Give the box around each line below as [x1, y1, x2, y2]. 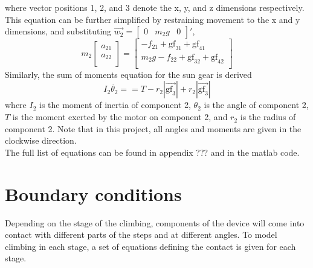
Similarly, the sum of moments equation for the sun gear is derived [5, 68, 252, 80]
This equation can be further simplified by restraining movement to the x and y [5, 13, 300, 25]
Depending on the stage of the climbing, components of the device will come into [5, 216, 305, 229]
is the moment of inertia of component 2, [39, 98, 191, 111]
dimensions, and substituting [5, 25, 112, 37]
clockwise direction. [5, 134, 77, 147]
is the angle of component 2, [204, 98, 309, 111]
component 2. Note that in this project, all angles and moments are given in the [5, 122, 302, 135]
